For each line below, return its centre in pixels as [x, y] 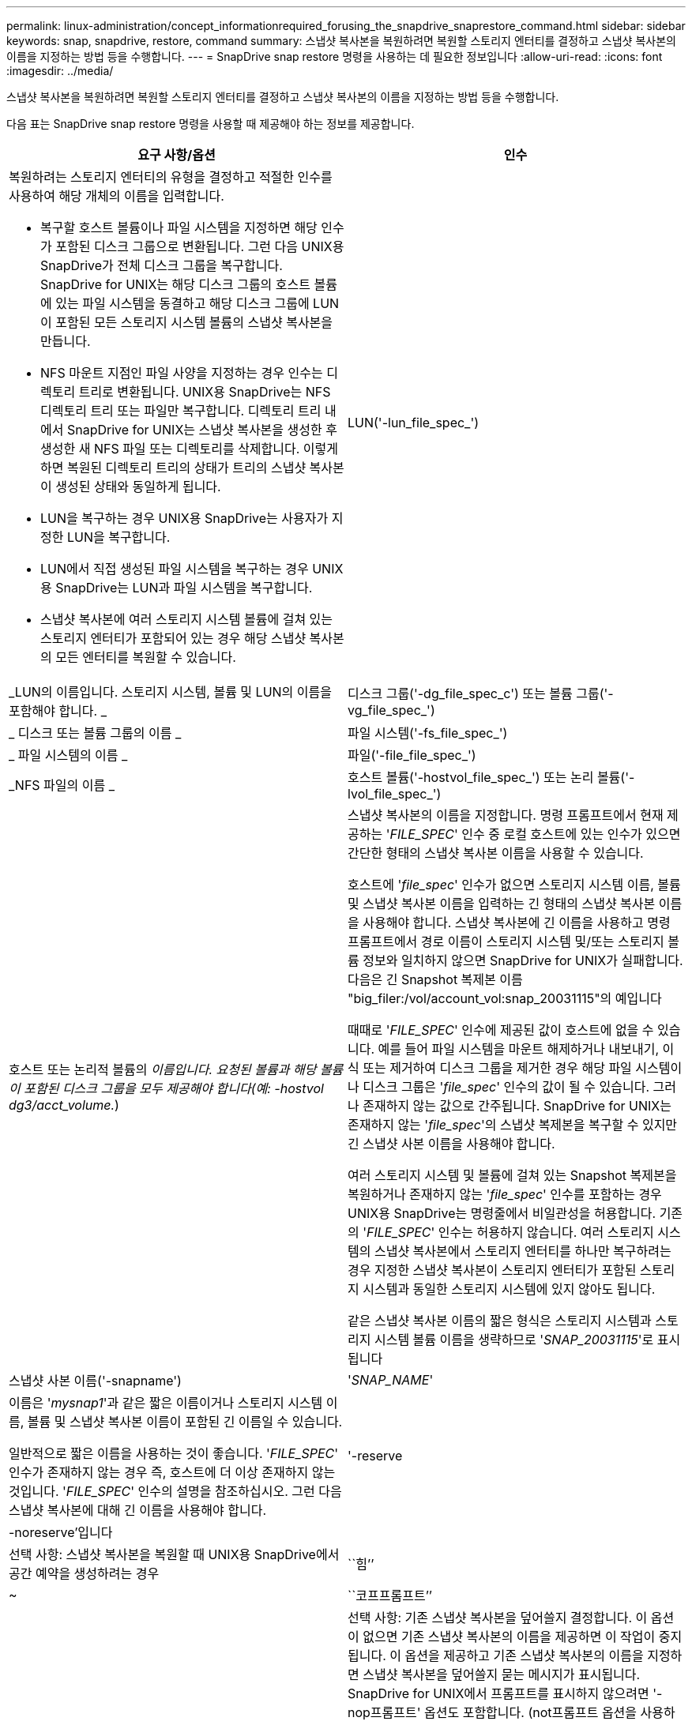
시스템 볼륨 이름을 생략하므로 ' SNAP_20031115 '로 [514, 1340]
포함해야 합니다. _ [58, 711]
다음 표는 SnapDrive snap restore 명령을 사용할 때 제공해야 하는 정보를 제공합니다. [211, 124]
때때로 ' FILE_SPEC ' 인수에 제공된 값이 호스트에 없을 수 [501, 1030]
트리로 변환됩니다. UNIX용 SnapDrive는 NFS [205, 392]
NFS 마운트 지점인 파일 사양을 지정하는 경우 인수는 [182, 373]
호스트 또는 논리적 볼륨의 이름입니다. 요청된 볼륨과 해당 [163, 1069]
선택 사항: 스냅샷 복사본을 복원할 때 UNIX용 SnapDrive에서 [174, 1554]
